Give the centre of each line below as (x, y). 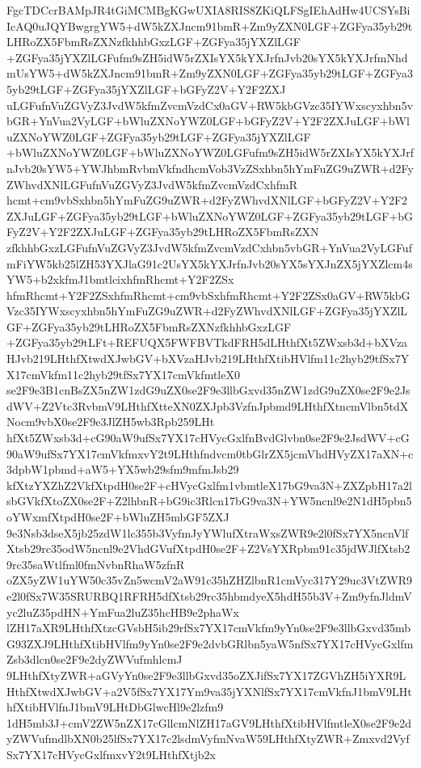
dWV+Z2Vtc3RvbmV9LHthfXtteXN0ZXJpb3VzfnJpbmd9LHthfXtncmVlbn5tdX (208, 405)
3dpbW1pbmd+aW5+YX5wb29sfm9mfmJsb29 (123, 469)
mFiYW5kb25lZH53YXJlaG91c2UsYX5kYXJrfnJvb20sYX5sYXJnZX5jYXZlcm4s (210, 263)
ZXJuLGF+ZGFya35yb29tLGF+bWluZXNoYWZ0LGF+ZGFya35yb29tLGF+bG (210, 215)
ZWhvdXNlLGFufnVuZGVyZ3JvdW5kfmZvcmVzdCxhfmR (152, 184)
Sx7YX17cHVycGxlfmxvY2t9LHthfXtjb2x (111, 754)
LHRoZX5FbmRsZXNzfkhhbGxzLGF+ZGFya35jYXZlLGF (154, 42)
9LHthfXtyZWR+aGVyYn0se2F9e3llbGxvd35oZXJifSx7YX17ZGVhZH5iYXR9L (206, 675)
